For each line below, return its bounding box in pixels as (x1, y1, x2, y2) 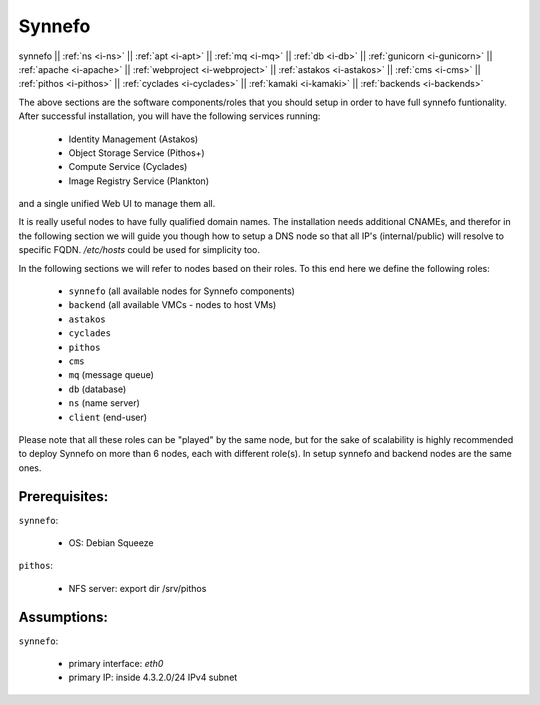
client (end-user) (68, 411, 148, 423)
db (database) (68, 383, 127, 395)
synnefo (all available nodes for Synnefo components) (68, 285, 295, 297)
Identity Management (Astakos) (68, 133, 199, 145)
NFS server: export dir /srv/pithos (68, 582, 207, 594)
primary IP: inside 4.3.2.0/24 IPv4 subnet (68, 671, 238, 684)
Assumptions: (18, 608, 109, 625)
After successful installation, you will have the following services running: (18, 110, 321, 122)
